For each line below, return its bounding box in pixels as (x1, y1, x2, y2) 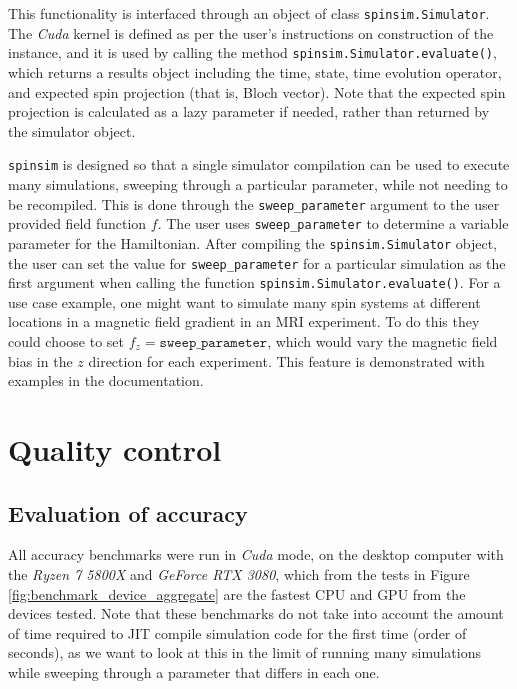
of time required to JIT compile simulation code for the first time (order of (8, 622, 467, 643)
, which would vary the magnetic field (267, 331, 498, 351)
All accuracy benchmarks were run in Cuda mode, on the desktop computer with (8, 544, 504, 565)
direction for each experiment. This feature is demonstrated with (88, 350, 485, 371)
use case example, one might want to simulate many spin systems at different (8, 291, 481, 312)
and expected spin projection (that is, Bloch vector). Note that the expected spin (8, 81, 506, 102)
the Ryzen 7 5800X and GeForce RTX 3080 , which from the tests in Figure (8, 563, 470, 584)
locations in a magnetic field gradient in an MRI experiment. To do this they (8, 311, 480, 332)
